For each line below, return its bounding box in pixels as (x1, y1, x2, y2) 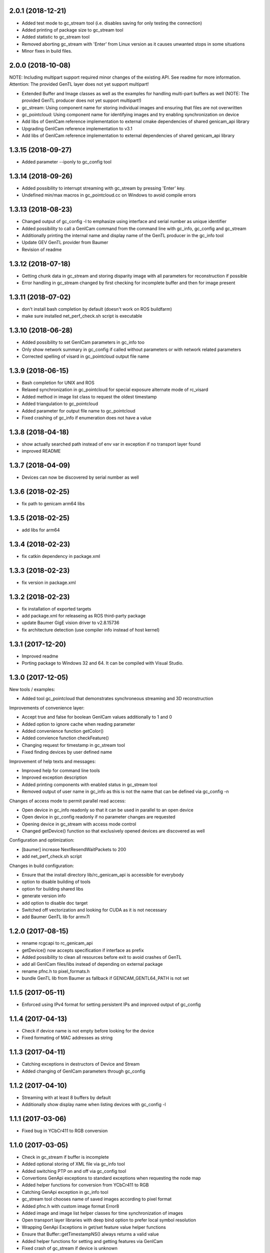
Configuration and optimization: (9, 837, 74, 843)
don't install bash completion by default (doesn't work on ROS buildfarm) (21, 306, 172, 312)
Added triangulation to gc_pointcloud (21, 401, 98, 407)
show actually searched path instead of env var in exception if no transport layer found (21, 441, 201, 447)
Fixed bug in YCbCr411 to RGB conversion (21, 1128, 108, 1134)
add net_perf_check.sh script (21, 854, 82, 860)
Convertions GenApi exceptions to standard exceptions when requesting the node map (21, 1175, 201, 1181)
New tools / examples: (9, 687, 55, 693)
